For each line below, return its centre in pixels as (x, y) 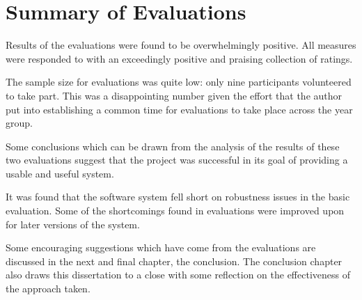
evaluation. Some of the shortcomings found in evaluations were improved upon (175, 211)
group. (19, 123)
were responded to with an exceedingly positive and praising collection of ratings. (179, 58)
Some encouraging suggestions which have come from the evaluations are (161, 247)
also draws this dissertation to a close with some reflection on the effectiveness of (178, 275)
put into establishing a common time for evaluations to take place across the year (179, 109)
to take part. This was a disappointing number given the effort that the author (174, 95)
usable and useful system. (60, 173)
